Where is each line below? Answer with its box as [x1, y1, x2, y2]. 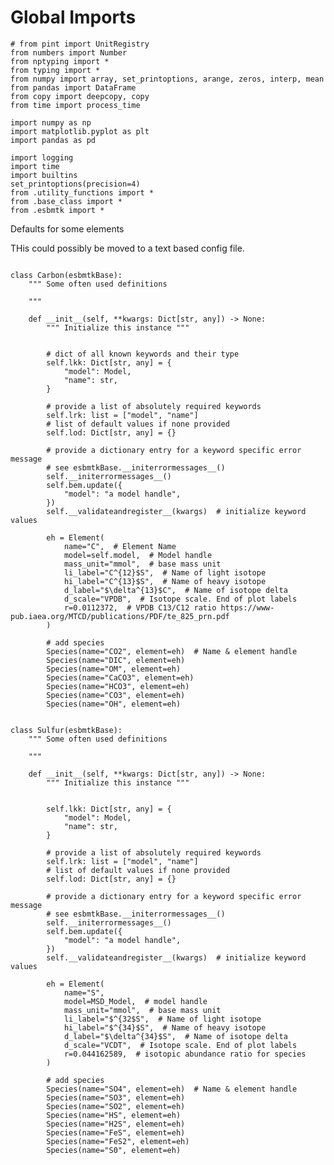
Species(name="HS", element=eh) [46, 1110, 182, 1120]
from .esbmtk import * [10, 205, 105, 215]
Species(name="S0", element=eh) [46, 1145, 182, 1155]
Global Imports [10, 6, 137, 29]
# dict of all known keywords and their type [46, 349, 240, 359]
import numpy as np [10, 117, 92, 128]
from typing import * [10, 65, 101, 75]
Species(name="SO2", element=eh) [46, 1101, 186, 1111]
